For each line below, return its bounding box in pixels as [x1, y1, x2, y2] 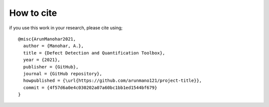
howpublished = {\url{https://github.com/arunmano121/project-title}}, [23, 78, 202, 84]
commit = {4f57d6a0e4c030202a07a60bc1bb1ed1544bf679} [23, 85, 157, 90]
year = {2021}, [23, 57, 60, 63]
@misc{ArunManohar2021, [18, 36, 76, 42]
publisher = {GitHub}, [23, 64, 79, 69]
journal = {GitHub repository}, [23, 71, 102, 76]
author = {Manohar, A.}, [23, 43, 84, 49]
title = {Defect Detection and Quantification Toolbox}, [23, 50, 165, 55]
